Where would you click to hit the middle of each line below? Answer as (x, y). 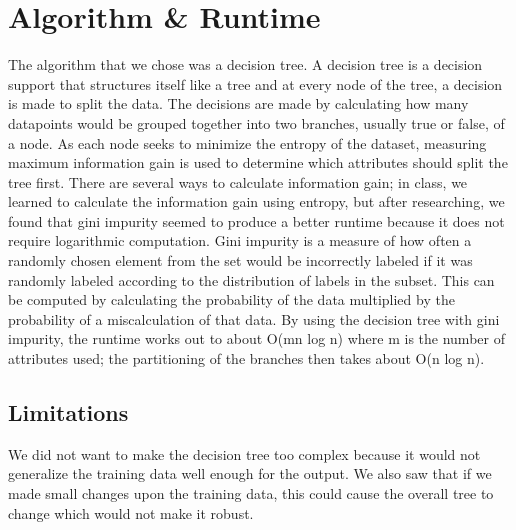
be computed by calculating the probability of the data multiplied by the (231, 299)
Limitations (68, 412)
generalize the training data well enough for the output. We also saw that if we (250, 473)
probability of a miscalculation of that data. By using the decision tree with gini (254, 318)
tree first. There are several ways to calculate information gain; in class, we (238, 181)
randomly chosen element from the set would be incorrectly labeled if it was (240, 260)
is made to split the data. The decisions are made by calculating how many (238, 103)
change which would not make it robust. (131, 512)
